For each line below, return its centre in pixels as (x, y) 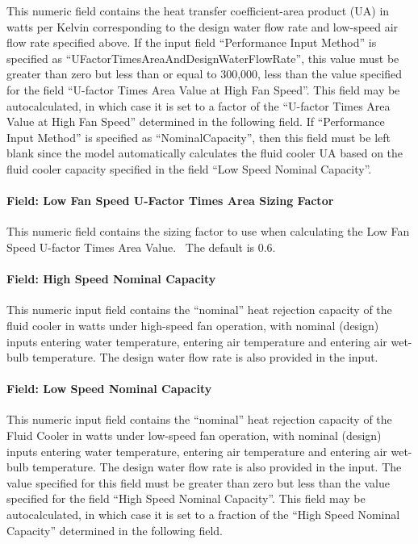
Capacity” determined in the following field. (115, 530)
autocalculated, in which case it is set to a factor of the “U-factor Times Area (199, 105)
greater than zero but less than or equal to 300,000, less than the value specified (205, 74)
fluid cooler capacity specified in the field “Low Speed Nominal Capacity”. (189, 168)
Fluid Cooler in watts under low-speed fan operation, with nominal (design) (194, 435)
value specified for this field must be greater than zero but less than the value (198, 482)
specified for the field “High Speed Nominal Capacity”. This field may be (186, 498)
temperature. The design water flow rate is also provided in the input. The (217, 467)
